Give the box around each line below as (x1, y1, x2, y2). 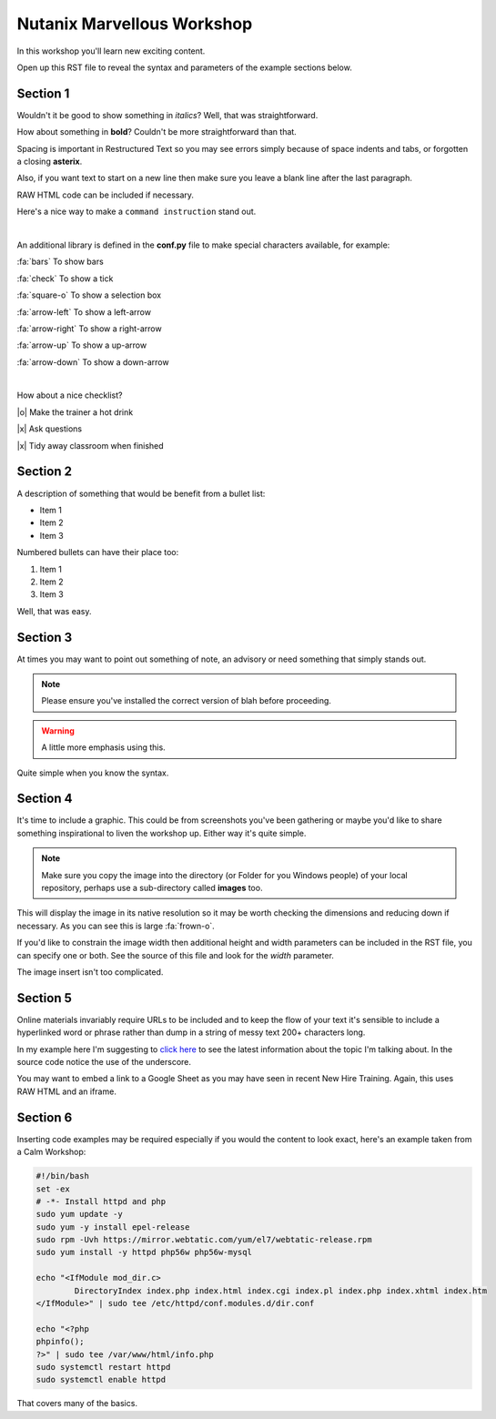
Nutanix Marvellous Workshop (16, 14, 253, 34)
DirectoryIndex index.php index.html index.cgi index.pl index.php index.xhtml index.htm (74, 1285, 487, 1296)
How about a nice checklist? (16, 390, 123, 400)
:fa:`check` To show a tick (16, 273, 114, 284)
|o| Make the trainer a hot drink (16, 406, 134, 418)
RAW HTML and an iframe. (16, 1086, 117, 1097)
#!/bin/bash (35, 1171, 90, 1181)
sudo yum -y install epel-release (35, 1221, 190, 1232)
